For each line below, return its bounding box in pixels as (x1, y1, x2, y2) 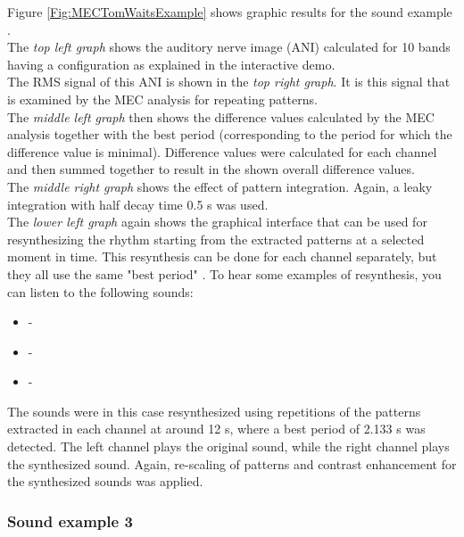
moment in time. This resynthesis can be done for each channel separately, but (7, 247, 437, 266)
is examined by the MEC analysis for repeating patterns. (7, 89, 318, 108)
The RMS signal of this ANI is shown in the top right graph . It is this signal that (7, 72, 451, 91)
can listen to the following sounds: (7, 282, 194, 301)
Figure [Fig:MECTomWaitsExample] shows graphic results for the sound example (7, 3, 452, 21)
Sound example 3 (7, 509, 133, 532)
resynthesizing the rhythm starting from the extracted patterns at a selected (7, 229, 425, 248)
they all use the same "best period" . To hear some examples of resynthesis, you (7, 264, 442, 283)
